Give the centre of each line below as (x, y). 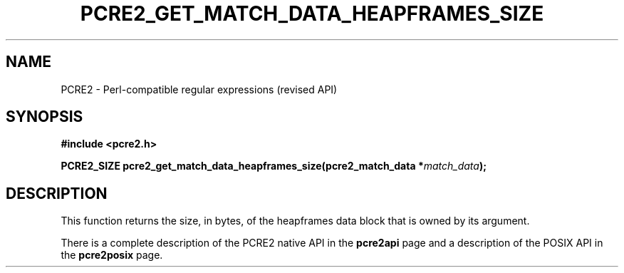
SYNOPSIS (45, 117)
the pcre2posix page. (112, 255)
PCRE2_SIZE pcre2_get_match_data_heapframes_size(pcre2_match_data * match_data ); (274, 166)
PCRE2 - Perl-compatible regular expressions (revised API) (199, 89)
